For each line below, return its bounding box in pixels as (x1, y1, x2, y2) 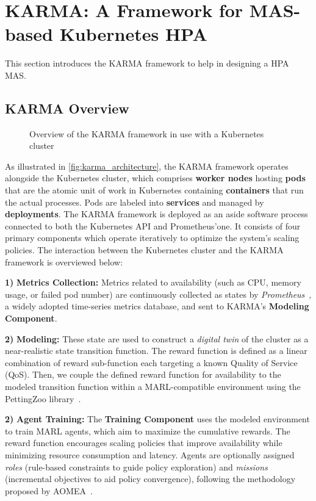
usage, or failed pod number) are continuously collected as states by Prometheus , (5, 287, 312, 300)
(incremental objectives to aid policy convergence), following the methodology (5, 472, 296, 485)
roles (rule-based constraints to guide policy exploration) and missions (5, 460, 268, 473)
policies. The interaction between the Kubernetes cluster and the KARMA (5, 243, 284, 256)
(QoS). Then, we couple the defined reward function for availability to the (5, 368, 281, 381)
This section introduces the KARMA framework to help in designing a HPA (5, 57, 289, 70)
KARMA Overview (5, 98, 129, 117)
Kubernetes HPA (59, 21, 207, 46)
